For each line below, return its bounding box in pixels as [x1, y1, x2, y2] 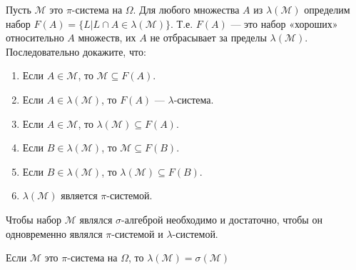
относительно [6, 30, 64, 45]
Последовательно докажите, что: [6, 44, 146, 59]
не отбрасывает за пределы [150, 30, 267, 45]
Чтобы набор [6, 211, 62, 226]
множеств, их [78, 30, 136, 45]
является [61, 188, 98, 203]
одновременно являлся [6, 226, 103, 241]
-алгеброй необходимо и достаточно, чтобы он [121, 211, 322, 226]
